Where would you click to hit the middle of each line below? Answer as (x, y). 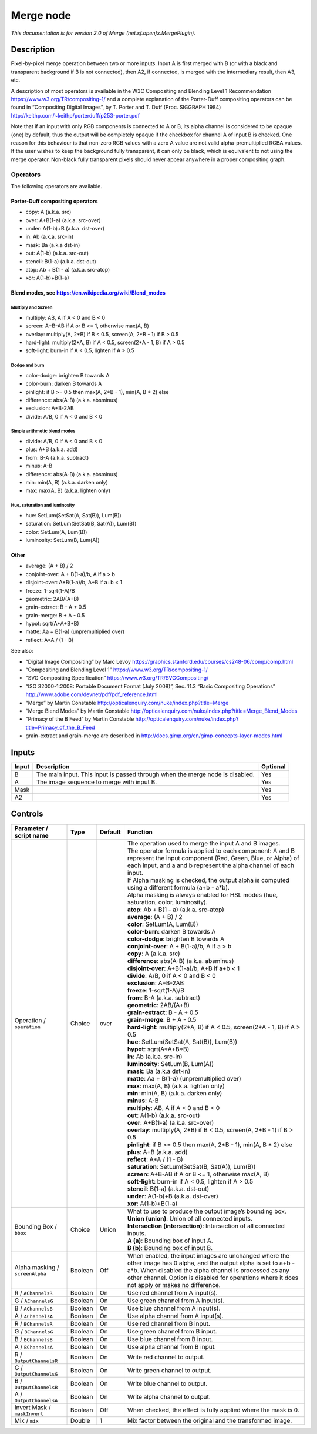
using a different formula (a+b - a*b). (178, 887)
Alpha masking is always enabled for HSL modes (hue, (203, 895)
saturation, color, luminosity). (167, 902)
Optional (274, 767)
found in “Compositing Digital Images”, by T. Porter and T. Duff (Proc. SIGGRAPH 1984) (116, 107)
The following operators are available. (56, 186)
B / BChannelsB (33, 1339)
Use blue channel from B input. (170, 1339)
